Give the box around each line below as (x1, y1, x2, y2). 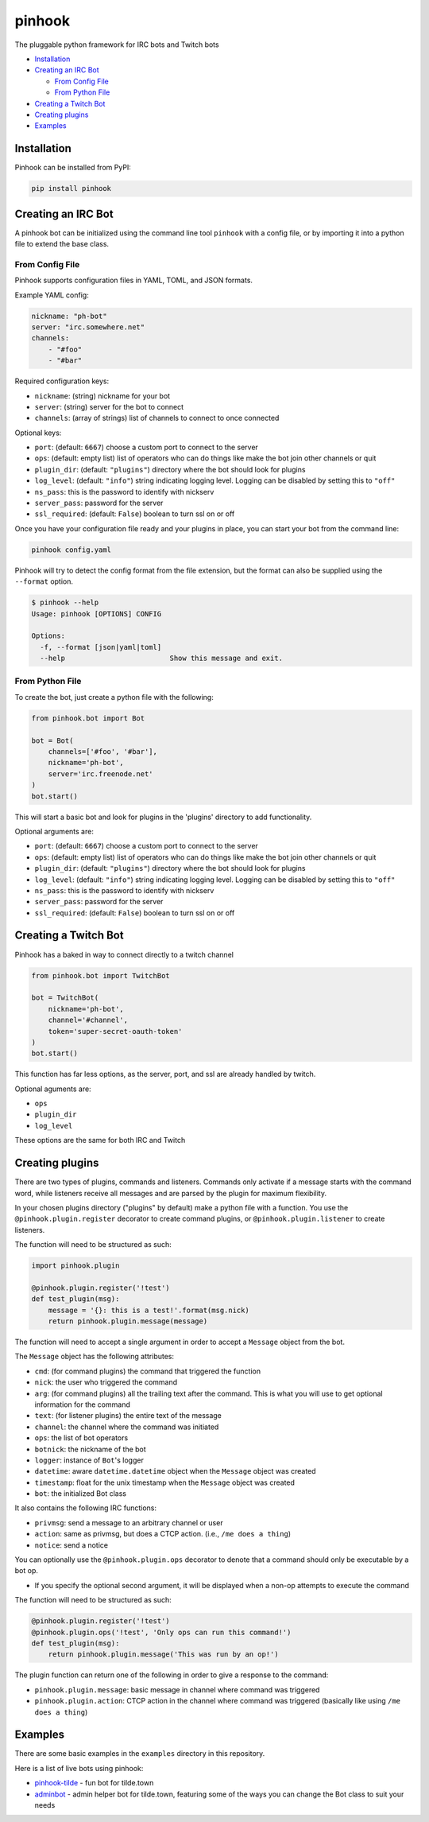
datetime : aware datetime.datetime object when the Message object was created (34, 1467, 317, 1476)
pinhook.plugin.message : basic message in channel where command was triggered (34, 1684, 320, 1694)
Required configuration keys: (14, 376, 110, 386)
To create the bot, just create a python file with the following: (14, 692, 214, 701)
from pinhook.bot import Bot (31, 713, 145, 723)
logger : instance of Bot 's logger (34, 1455, 145, 1465)
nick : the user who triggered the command (34, 1377, 178, 1387)
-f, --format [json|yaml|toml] (40, 643, 162, 651)
